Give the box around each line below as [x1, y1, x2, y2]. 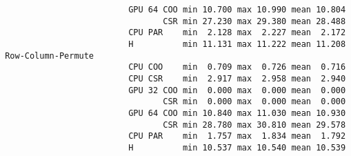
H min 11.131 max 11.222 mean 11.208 [128, 39, 346, 49]
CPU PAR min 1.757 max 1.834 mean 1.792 [128, 131, 346, 142]
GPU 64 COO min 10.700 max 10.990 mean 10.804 [128, 5, 346, 14]
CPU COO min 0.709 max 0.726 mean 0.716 [128, 62, 346, 72]
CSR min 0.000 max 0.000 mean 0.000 [163, 97, 346, 107]
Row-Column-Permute [5, 50, 94, 61]
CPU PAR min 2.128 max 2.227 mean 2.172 [128, 28, 346, 38]
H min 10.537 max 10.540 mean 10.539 [128, 142, 346, 153]
